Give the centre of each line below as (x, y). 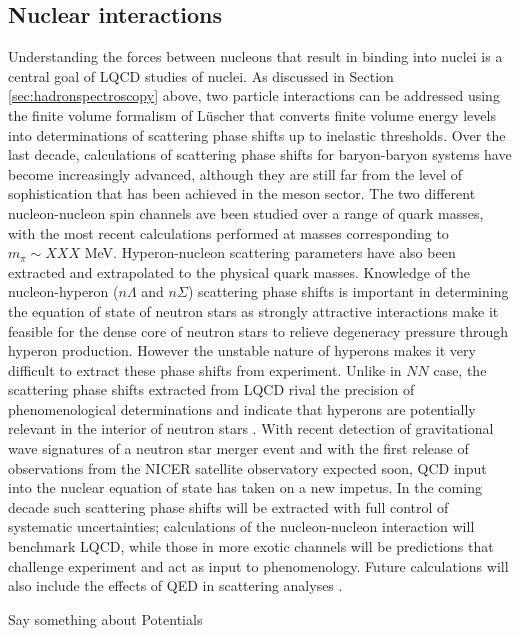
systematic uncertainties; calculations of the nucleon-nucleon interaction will (241, 526)
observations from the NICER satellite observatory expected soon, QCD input (247, 467)
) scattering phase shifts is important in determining (348, 291)
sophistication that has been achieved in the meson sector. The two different (242, 193)
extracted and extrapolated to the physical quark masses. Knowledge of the (239, 271)
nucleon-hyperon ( (63, 291)
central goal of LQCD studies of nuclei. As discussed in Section (201, 75)
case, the (460, 369)
